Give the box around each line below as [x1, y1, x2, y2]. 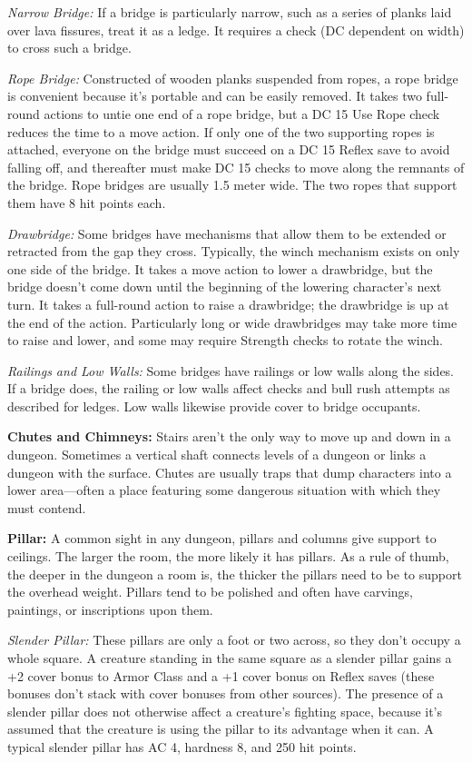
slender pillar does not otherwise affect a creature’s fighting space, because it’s [7, 701, 443, 720]
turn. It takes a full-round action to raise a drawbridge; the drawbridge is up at [7, 294, 449, 313]
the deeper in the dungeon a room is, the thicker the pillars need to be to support [7, 564, 462, 583]
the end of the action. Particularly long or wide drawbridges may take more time [7, 312, 457, 332]
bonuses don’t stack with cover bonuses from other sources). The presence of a [7, 684, 444, 703]
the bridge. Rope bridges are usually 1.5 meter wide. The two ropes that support [7, 175, 457, 194]
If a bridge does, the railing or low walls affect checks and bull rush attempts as [7, 379, 450, 398]
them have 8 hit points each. [7, 193, 166, 212]
